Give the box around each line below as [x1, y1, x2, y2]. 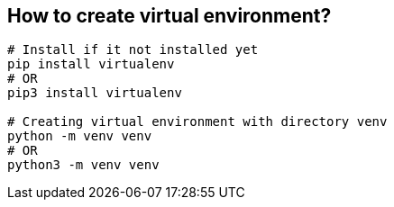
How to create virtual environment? [7, 4, 332, 27]
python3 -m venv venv [7, 157, 160, 173]
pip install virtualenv [7, 57, 175, 72]
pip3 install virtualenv [7, 85, 182, 101]
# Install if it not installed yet [7, 42, 259, 58]
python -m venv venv [7, 129, 152, 144]
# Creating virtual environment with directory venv [7, 114, 388, 130]
